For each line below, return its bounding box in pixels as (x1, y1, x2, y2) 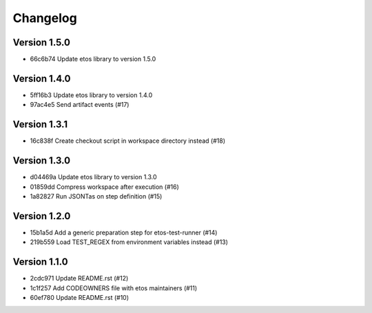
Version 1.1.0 (12, 256, 68, 268)
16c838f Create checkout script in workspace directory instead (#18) (30, 137, 226, 145)
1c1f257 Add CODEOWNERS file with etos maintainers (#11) (30, 283, 198, 292)
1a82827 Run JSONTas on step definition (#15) (30, 192, 163, 200)
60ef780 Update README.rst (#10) (30, 293, 130, 301)
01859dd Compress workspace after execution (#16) (30, 183, 179, 191)
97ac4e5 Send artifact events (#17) (30, 101, 130, 109)
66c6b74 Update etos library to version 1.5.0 (30, 55, 156, 63)
